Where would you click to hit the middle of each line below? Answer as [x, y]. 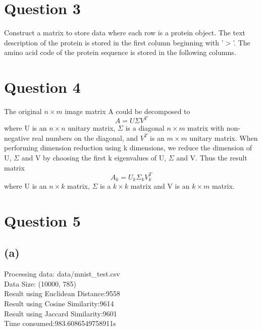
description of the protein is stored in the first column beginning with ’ [114, 42]
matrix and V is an [160, 186]
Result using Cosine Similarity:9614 [59, 303]
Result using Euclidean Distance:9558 [62, 293]
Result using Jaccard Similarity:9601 [61, 313]
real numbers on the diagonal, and [85, 137]
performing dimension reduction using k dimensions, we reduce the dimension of [128, 148]
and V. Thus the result [212, 157]
